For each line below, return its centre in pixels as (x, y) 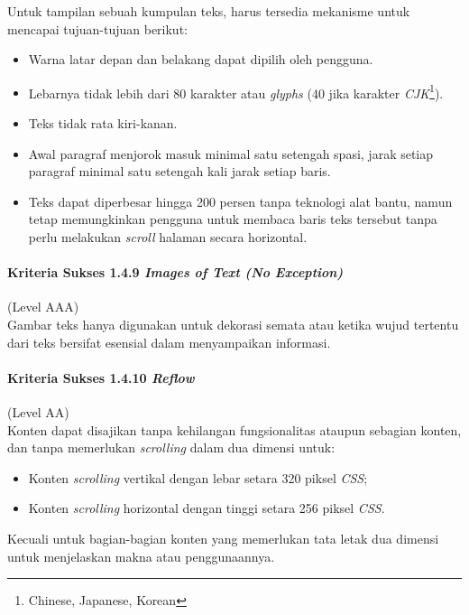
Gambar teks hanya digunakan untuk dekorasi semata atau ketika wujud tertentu (233, 324)
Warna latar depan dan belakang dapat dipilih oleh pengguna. (201, 59)
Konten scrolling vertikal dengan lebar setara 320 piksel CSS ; (198, 477)
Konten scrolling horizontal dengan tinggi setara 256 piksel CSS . (207, 508)
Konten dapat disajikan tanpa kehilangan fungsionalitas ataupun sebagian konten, (234, 429)
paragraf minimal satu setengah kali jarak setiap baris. (179, 171)
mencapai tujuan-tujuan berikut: (97, 28)
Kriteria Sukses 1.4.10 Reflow (101, 377)
